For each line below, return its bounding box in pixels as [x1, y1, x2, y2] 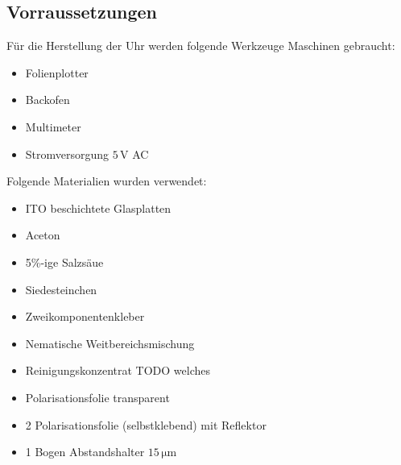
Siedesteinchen [25, 280, 97, 297]
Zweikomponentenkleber [25, 308, 145, 325]
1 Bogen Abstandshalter [25, 443, 145, 460]
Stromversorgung [25, 145, 110, 162]
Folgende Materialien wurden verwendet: [6, 172, 207, 189]
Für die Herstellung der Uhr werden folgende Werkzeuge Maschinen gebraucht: [6, 37, 395, 54]
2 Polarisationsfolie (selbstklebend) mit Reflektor [25, 416, 267, 433]
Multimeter [25, 118, 81, 135]
